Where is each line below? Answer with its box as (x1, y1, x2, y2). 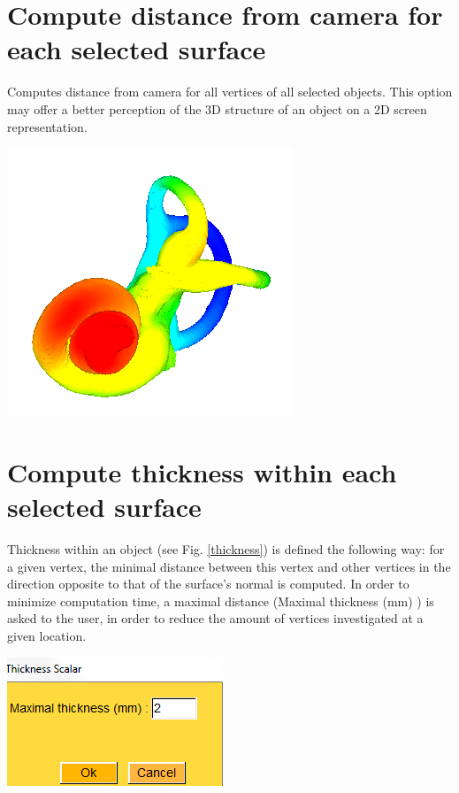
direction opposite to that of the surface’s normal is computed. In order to (7, 574, 409, 593)
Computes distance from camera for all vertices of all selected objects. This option (7, 82, 453, 101)
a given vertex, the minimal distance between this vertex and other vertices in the (7, 557, 451, 575)
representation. (7, 117, 88, 135)
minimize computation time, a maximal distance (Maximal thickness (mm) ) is (7, 591, 434, 610)
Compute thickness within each (7, 453, 397, 489)
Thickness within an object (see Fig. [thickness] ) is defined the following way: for (7, 540, 445, 558)
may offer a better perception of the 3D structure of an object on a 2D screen (7, 99, 427, 118)
